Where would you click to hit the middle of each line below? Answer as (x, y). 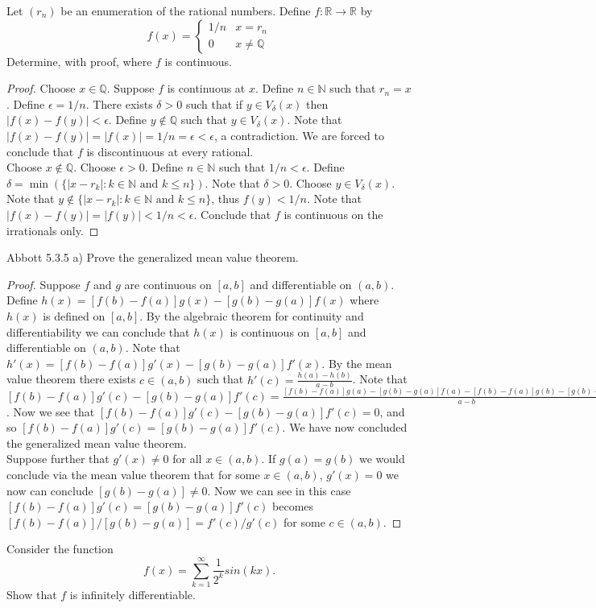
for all (187, 459)
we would (382, 459)
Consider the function (60, 549)
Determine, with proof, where (79, 61)
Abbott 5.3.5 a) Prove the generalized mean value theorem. (153, 257)
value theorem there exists (71, 379)
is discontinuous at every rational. (170, 151)
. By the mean (357, 363)
